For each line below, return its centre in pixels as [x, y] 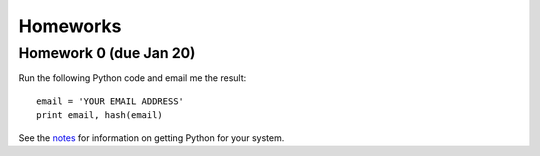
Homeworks [70, 26]
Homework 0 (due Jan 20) [107, 53]
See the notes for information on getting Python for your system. [151, 137]
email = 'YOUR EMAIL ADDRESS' [110, 101]
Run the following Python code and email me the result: [132, 78]
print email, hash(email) [100, 115]
